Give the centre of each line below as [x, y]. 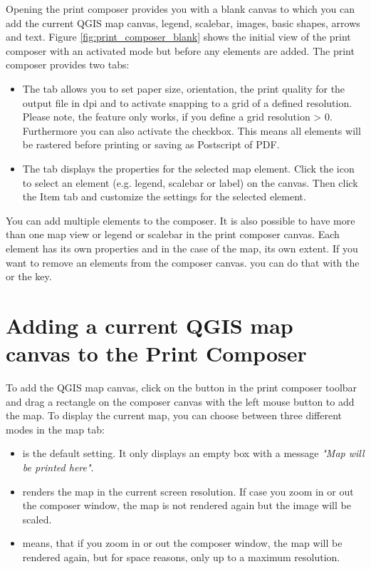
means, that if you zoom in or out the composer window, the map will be [182, 543]
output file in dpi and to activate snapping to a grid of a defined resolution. [187, 102]
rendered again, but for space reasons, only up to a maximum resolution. [181, 557]
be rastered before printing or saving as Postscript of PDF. [151, 144]
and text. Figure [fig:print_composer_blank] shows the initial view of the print [178, 37]
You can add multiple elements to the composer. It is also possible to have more [181, 220]
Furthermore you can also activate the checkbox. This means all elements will [192, 130]
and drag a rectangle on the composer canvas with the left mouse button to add [180, 401]
